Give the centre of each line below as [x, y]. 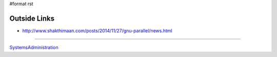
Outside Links [32, 18]
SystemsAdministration [34, 47]
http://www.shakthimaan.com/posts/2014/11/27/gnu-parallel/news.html [97, 30]
